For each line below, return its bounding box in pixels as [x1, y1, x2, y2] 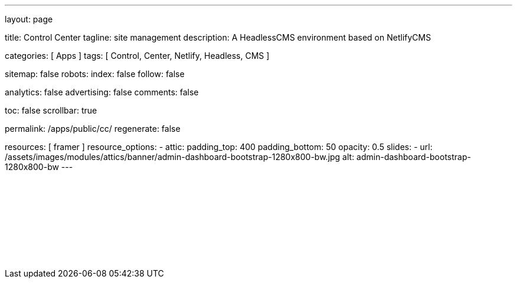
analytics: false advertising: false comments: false [5, 87, 199, 97]
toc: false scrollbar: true [5, 105, 97, 115]
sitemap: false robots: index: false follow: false [5, 69, 185, 79]
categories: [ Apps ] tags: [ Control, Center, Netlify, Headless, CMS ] [5, 51, 270, 61]
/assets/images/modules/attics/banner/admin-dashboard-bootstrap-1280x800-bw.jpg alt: [5, 152, 355, 162]
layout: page [5, 14, 53, 24]
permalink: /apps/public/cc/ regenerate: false [5, 124, 181, 134]
